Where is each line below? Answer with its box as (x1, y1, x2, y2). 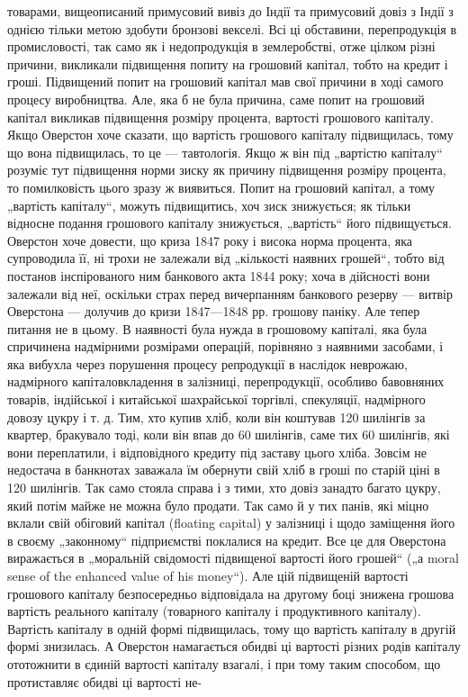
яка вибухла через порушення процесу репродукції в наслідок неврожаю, (7, 354, 408, 373)
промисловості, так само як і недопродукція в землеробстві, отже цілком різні (7, 37, 436, 56)
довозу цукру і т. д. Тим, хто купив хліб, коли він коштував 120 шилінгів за (7, 407, 426, 426)
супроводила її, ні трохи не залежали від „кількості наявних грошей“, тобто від (7, 249, 445, 267)
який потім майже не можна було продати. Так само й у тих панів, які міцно (7, 495, 429, 514)
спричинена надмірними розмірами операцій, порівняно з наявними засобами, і (7, 337, 444, 356)
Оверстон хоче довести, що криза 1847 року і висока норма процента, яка (7, 231, 413, 249)
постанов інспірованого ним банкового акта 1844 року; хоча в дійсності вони (7, 266, 430, 285)
